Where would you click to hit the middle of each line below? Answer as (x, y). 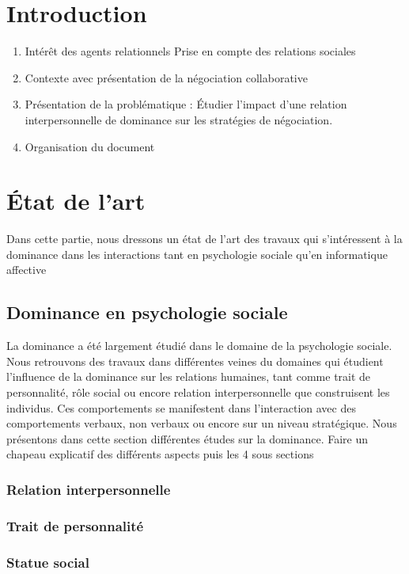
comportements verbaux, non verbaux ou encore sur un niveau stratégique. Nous (202, 423)
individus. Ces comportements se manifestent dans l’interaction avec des (181, 407)
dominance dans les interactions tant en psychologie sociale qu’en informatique (197, 254)
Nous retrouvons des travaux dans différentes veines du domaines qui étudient (195, 361)
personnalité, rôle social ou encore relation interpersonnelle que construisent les (198, 392)
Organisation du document (90, 146)
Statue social (48, 562)
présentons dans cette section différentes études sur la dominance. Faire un (187, 438)
